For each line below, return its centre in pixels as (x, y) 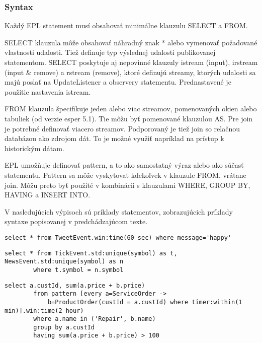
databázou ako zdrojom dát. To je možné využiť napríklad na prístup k (114, 138)
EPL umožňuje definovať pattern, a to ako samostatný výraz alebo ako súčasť (124, 165)
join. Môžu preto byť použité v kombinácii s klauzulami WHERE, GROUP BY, (127, 185)
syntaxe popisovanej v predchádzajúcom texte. (76, 221)
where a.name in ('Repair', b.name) (95, 319)
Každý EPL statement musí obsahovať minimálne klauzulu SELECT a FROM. (126, 25)
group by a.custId (64, 327)
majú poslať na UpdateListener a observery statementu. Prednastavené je (118, 82)
